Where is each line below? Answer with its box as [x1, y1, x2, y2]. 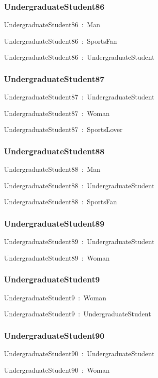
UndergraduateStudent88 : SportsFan [4, 197, 117, 207]
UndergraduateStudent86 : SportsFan [4, 35, 117, 46]
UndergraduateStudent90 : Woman [4, 364, 110, 375]
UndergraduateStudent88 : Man [4, 164, 100, 174]
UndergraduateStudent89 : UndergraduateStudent [4, 236, 155, 247]
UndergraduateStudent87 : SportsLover [4, 124, 123, 134]
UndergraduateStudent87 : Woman [4, 108, 110, 118]
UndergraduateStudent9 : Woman [4, 292, 106, 302]
